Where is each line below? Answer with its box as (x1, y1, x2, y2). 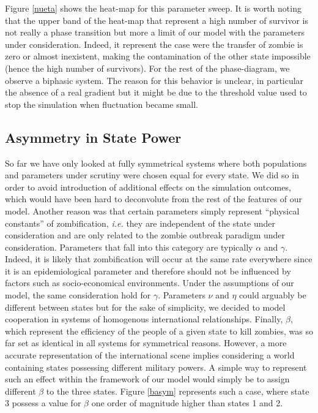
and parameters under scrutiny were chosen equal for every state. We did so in (5, 169, 299, 181)
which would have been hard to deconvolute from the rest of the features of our (5, 192, 303, 205)
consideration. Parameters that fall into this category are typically (5, 240, 253, 253)
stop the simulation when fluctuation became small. (5, 97, 199, 110)
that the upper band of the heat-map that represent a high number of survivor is (5, 13, 308, 26)
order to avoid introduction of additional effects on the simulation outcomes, (5, 180, 291, 193)
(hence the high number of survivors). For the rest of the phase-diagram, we (5, 61, 290, 74)
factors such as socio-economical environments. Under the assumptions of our (5, 276, 294, 289)
